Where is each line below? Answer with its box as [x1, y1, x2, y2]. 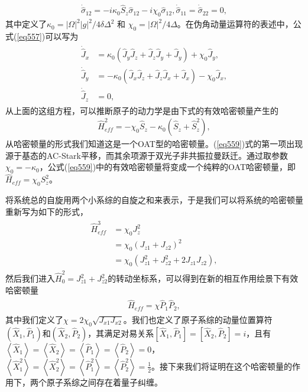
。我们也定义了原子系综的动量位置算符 [123, 313, 273, 325]
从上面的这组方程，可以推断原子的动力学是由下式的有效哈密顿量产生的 [5, 104, 278, 116]
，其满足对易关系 [87, 326, 154, 339]
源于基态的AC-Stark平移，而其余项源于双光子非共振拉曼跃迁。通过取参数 [5, 149, 288, 161]
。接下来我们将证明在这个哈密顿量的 [151, 360, 293, 372]
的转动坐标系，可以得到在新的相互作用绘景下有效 [108, 272, 299, 285]
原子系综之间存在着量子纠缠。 [46, 375, 163, 388]
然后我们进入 [5, 272, 55, 285]
